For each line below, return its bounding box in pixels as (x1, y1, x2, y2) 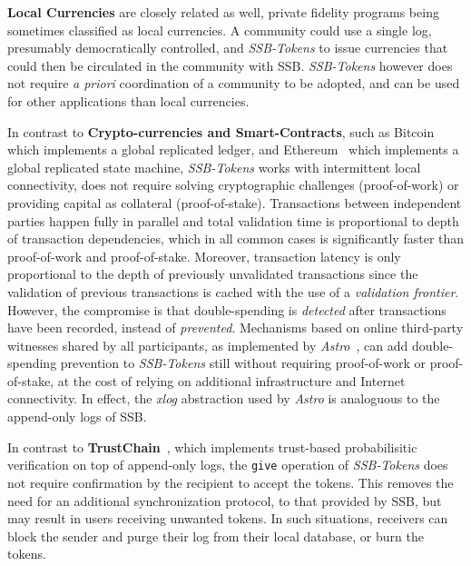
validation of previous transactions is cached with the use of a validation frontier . (7, 282, 459, 301)
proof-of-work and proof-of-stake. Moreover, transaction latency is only (7, 246, 401, 265)
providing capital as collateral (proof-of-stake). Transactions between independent (7, 193, 462, 212)
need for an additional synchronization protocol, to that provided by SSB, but (7, 491, 442, 510)
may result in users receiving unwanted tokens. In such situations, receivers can (7, 509, 448, 528)
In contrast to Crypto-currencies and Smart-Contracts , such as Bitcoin (7, 122, 435, 141)
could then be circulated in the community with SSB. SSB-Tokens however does (7, 55, 453, 74)
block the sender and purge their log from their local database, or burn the (7, 526, 424, 545)
